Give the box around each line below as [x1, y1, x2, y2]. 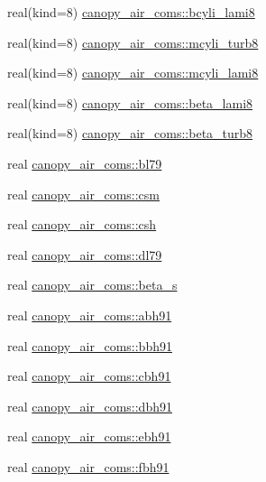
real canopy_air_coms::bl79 [7, 153, 162, 172]
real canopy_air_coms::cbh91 [7, 366, 171, 385]
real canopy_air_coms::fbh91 [7, 457, 170, 476]
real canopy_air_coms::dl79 [7, 245, 162, 264]
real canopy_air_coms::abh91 [7, 305, 172, 324]
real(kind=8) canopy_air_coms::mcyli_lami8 [7, 63, 259, 82]
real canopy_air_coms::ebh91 [7, 427, 171, 446]
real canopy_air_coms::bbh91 [7, 336, 172, 355]
